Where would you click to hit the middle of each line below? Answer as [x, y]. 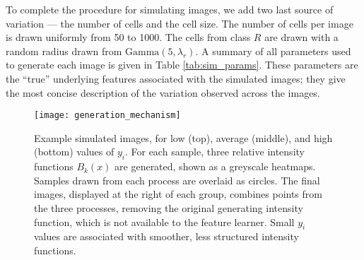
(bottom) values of [74, 152]
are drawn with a [301, 37]
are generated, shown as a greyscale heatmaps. [215, 166]
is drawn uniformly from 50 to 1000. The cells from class [128, 37]
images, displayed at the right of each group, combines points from [178, 194]
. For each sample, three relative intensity [215, 152]
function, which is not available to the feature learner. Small [164, 221]
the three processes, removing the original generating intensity [169, 207]
